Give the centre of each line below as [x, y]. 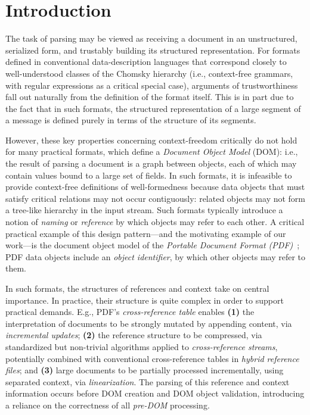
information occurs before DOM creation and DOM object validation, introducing [155, 393]
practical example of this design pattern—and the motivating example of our [146, 233]
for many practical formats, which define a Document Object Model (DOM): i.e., [152, 152]
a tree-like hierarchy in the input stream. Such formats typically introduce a [144, 210]
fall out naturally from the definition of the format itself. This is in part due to [150, 97]
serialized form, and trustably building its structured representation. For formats [153, 50]
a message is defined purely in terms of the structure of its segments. [131, 120]
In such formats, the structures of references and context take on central [137, 288]
